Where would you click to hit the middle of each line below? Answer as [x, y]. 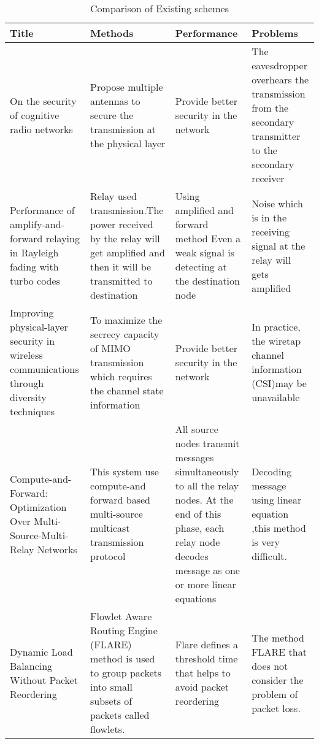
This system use [124, 471]
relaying [63, 238]
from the [270, 108]
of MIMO [110, 348]
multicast [110, 528]
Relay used [113, 196]
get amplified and [127, 252]
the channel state [127, 390]
